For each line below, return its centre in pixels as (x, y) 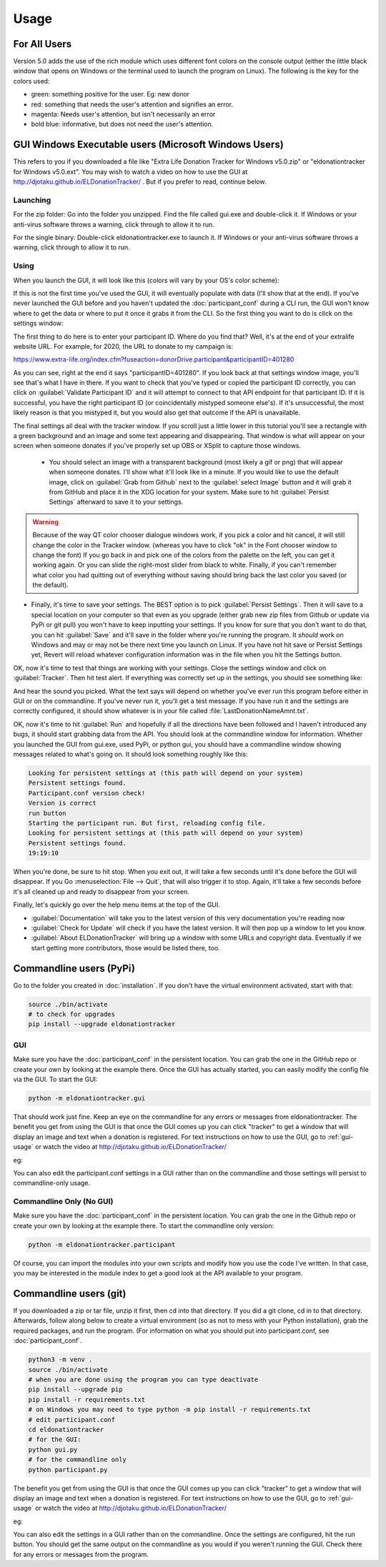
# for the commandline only (77, 1460)
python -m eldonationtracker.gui (87, 1098)
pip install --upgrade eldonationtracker (102, 1024)
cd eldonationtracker (66, 1429)
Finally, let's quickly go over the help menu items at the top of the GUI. (117, 905)
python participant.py (68, 1469)
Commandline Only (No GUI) (63, 1202)
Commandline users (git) (70, 1293)
